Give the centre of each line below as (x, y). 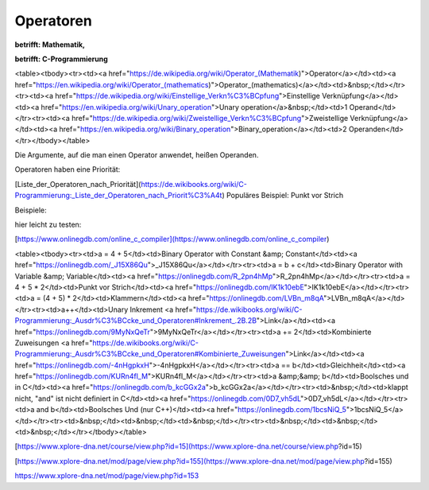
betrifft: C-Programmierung (62, 59)
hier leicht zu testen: (48, 225)
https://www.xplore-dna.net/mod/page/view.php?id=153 (107, 476)
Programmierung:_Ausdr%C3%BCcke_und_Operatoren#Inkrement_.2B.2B (136, 321)
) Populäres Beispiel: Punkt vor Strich (283, 196)
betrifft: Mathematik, (50, 45)
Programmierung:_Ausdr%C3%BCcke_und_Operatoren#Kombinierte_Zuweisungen (150, 354)
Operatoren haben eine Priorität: (68, 169)
